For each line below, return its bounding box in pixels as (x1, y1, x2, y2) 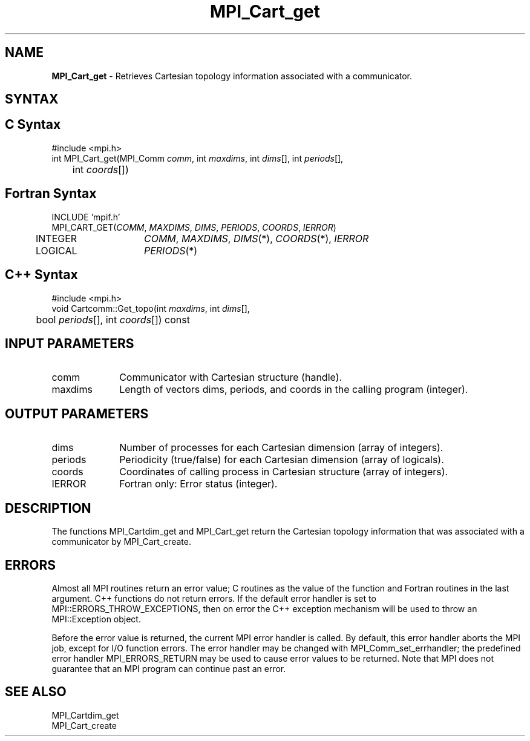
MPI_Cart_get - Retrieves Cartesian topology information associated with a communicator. (51, 70, 413, 81)
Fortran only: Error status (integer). (119, 478, 278, 490)
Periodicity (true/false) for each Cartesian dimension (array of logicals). (119, 453, 444, 466)
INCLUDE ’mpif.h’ (51, 211, 120, 222)
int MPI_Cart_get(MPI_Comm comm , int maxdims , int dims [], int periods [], (51, 153, 344, 163)
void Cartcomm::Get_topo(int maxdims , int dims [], (51, 303, 250, 314)
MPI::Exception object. (51, 613, 141, 624)
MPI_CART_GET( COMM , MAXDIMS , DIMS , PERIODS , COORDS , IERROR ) (51, 222, 336, 232)
